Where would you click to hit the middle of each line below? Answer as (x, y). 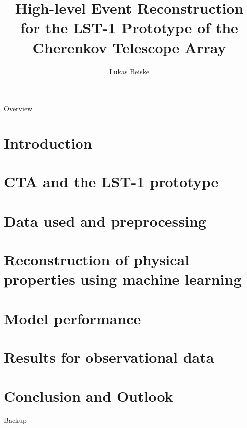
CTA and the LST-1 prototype (111, 182)
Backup (15, 420)
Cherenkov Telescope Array (129, 47)
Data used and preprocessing (105, 220)
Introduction (48, 142)
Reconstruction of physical (97, 259)
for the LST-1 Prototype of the (129, 28)
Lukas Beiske (129, 71)
